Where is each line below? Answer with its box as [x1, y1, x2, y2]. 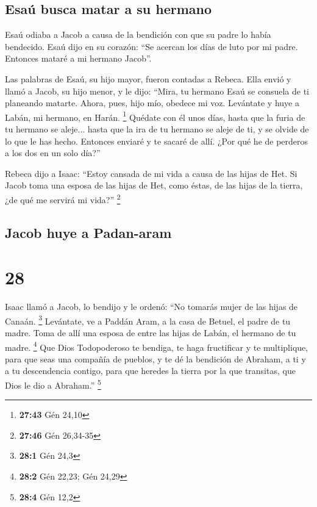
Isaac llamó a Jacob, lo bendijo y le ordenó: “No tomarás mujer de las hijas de [5, 300, 298, 313]
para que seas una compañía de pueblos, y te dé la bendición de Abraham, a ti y [5, 352, 306, 365]
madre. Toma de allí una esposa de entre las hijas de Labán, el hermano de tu [5, 326, 296, 339]
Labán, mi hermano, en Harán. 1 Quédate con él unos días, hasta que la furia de [5, 109, 305, 123]
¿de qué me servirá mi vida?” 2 [5, 191, 121, 206]
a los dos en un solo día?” [5, 146, 101, 159]
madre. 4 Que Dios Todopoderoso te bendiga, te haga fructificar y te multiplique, [5, 339, 308, 353]
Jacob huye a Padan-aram [5, 223, 172, 242]
